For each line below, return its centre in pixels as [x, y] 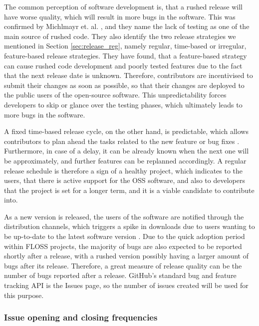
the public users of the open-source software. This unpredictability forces [115, 95]
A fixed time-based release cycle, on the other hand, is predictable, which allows [126, 131]
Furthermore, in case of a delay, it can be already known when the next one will [127, 151]
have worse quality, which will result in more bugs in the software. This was [120, 16]
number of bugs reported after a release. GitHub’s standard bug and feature [120, 275]
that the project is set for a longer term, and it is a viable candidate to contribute [129, 190]
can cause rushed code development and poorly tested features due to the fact [123, 65]
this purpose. [24, 295]
